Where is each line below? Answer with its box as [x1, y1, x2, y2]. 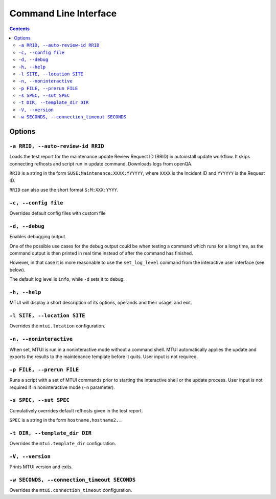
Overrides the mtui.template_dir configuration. [9, 441, 116, 447]
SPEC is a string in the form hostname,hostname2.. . [9, 417, 123, 423]
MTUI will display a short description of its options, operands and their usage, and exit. [9, 300, 192, 306]
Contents [9, 26, 30, 32]
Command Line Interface [9, 8, 117, 19]
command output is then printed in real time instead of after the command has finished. [9, 250, 194, 256]
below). [9, 266, 26, 273]
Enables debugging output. [9, 234, 66, 240]
